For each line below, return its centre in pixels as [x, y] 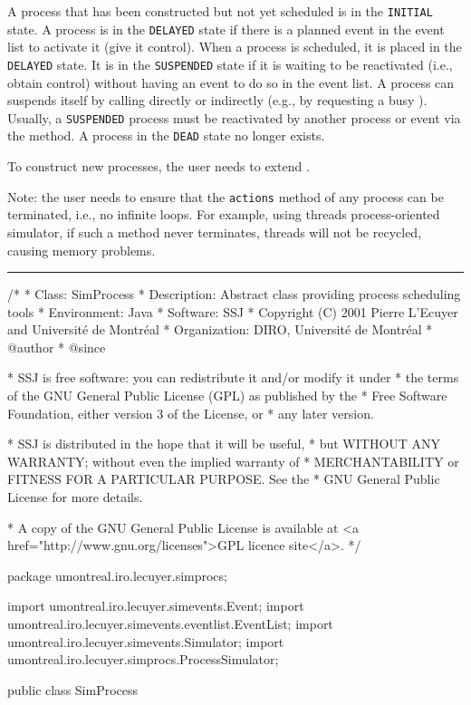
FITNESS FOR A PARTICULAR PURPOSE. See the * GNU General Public [224, 479]
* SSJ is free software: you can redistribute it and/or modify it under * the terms [233, 377]
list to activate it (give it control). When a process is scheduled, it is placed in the [235, 47]
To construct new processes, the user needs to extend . [159, 166]
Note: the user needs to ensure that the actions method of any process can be [226, 196]
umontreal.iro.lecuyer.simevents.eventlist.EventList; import [170, 623]
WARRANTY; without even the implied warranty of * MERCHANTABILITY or [233, 461]
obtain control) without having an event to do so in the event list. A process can [231, 82]
